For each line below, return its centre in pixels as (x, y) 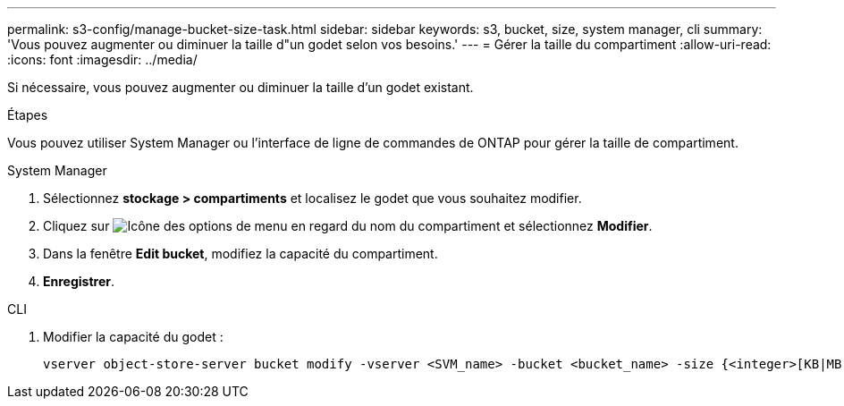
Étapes (28, 115)
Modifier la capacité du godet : (133, 337)
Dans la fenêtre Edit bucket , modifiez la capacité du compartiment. (241, 254)
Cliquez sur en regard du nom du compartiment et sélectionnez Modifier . (348, 226)
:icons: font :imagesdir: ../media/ (102, 59)
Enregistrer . (79, 281)
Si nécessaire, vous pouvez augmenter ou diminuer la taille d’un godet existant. (241, 87)
